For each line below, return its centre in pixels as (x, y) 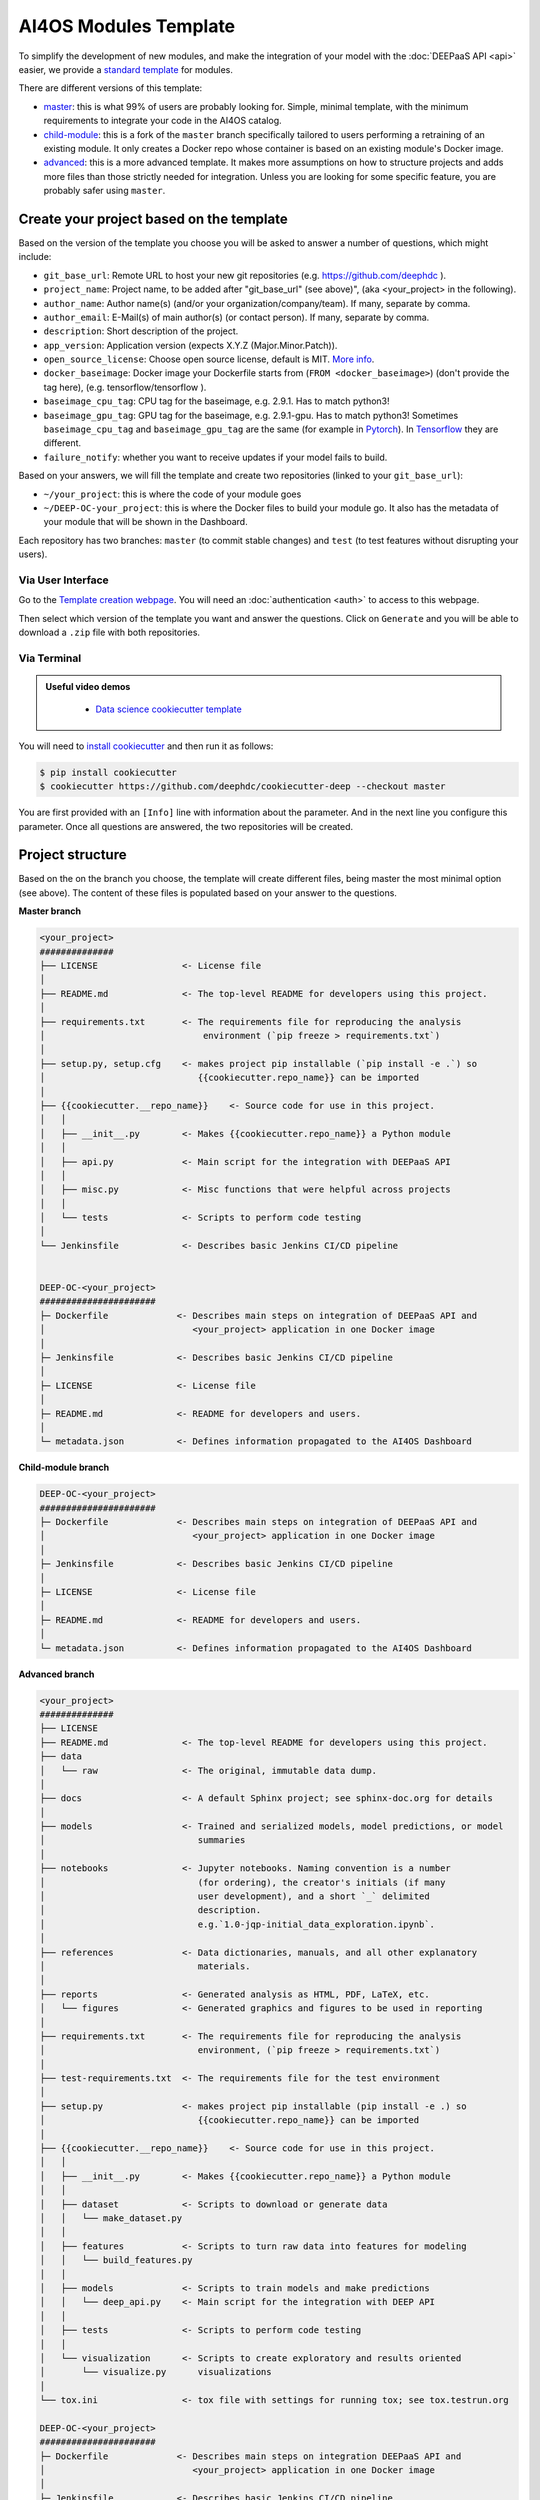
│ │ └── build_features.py (116, 2260)
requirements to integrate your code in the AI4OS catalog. (162, 121)
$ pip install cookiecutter (108, 772)
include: (35, 257)
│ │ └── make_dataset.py (111, 2218)
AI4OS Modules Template (127, 26)
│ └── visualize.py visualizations (155, 2372)
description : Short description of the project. (141, 331)
